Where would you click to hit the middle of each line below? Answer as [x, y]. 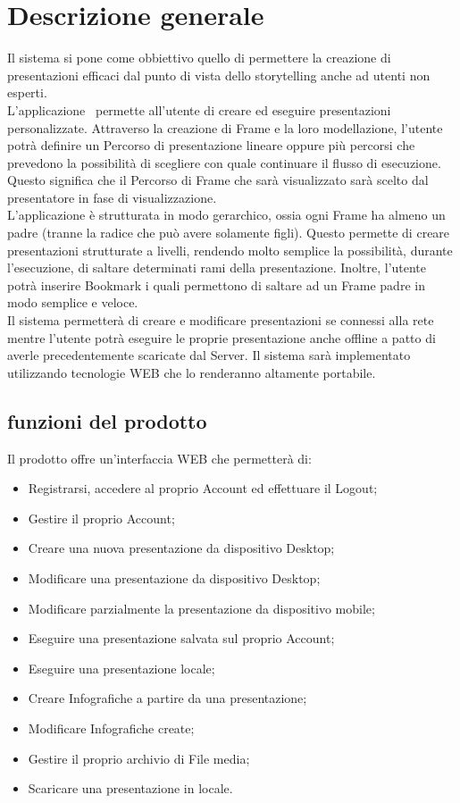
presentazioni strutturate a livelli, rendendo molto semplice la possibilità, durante [230, 250]
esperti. [27, 92]
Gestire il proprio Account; [101, 518]
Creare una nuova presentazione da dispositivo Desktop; [181, 548]
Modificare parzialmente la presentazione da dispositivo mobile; [201, 608]
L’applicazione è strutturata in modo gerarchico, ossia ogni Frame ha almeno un [226, 215]
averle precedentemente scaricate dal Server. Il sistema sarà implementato [209, 355]
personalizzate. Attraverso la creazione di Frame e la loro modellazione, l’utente [225, 127]
